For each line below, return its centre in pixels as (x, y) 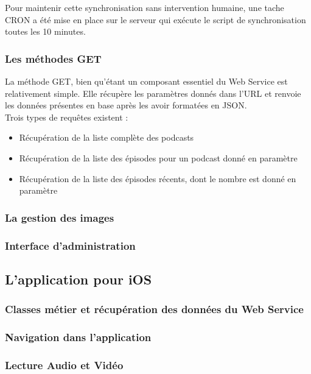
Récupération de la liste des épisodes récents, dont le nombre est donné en (158, 178)
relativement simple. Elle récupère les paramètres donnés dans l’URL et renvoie (153, 93)
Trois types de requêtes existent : (67, 117)
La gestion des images (60, 217)
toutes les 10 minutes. (45, 31)
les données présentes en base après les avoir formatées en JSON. (126, 105)
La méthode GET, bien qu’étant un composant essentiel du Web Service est (146, 81)
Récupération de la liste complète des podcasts (107, 137)
